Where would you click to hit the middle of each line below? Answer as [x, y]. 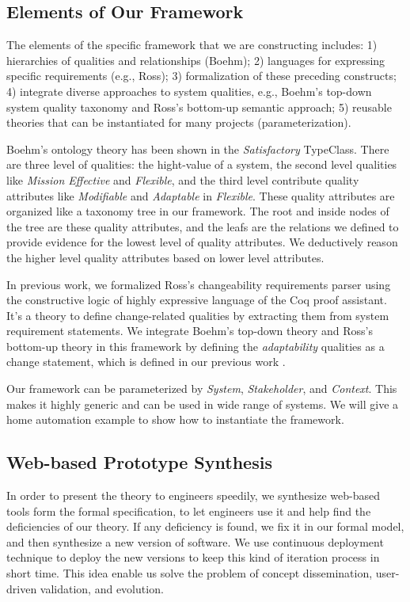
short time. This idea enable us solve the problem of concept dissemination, [190, 573]
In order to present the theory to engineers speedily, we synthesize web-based [193, 495]
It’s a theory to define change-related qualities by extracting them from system [198, 315]
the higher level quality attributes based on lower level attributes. [165, 257]
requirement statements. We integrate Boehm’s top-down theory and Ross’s [190, 331]
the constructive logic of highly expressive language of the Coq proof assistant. [197, 300]
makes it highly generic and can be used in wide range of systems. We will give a [203, 404]
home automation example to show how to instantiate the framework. [175, 419]
